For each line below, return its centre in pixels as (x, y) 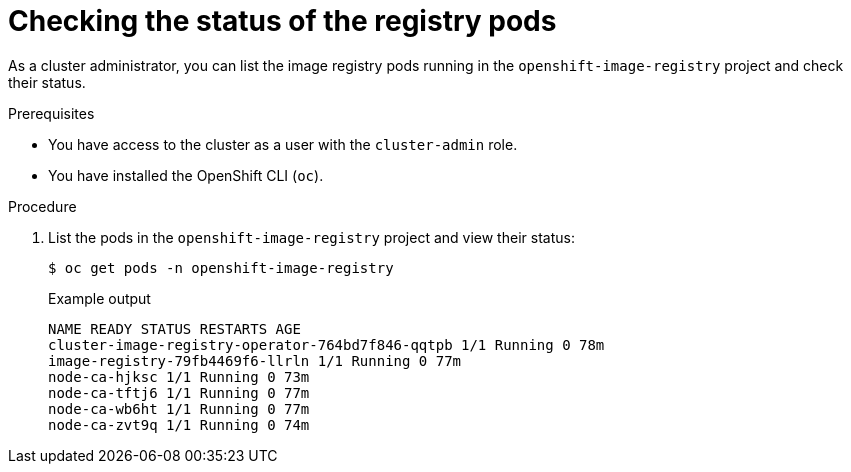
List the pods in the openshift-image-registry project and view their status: (311, 237)
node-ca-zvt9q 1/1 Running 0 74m (179, 424)
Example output (99, 298)
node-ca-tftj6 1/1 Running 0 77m (179, 392)
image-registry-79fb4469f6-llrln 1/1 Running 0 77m (255, 360)
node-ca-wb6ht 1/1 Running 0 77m (179, 408)
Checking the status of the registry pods (282, 21)
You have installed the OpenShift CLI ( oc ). (186, 175)
